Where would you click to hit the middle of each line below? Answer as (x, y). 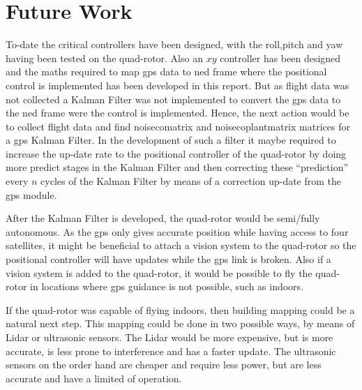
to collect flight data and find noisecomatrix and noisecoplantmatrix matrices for (178, 126)
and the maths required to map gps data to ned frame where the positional (166, 72)
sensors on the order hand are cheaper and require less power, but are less (164, 365)
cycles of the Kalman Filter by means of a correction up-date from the (191, 181)
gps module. (31, 194)
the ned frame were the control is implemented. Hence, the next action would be (178, 113)
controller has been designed (280, 58)
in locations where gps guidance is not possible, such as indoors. (167, 286)
